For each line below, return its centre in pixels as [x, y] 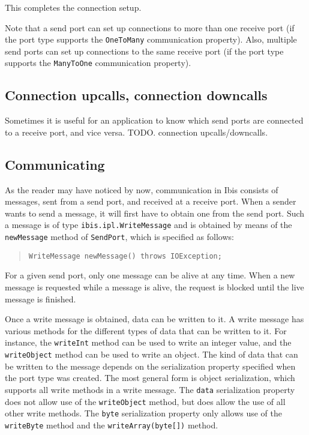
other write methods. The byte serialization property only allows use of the [143, 413]
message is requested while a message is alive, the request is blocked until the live [154, 287]
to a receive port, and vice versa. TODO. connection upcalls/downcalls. [136, 132]
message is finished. [40, 298]
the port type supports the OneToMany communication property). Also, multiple [151, 39]
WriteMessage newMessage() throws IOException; [125, 256]
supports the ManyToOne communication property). [98, 63]
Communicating [55, 164]
